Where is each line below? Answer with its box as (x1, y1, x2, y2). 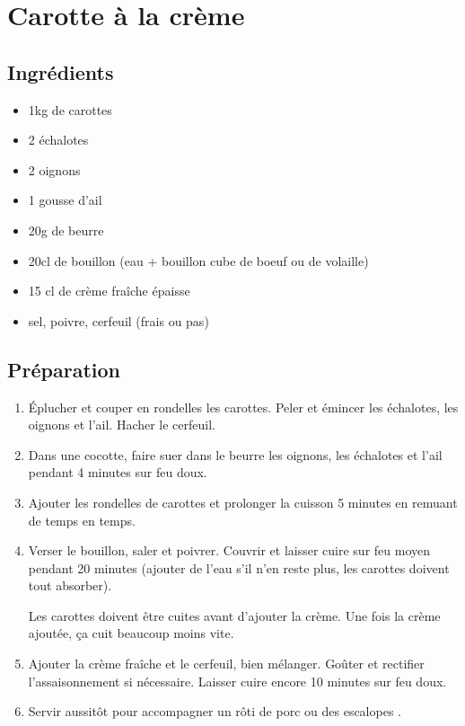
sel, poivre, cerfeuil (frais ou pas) (28, 311, 209, 330)
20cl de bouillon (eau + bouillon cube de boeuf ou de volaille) (28, 251, 369, 270)
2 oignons (28, 160, 81, 179)
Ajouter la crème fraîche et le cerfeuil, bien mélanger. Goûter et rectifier (28, 654, 425, 673)
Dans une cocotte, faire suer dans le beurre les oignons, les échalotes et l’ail (28, 445, 443, 464)
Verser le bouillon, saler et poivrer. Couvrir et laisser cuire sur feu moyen (28, 541, 431, 560)
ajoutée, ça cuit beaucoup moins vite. (28, 624, 234, 642)
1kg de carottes (28, 100, 112, 119)
